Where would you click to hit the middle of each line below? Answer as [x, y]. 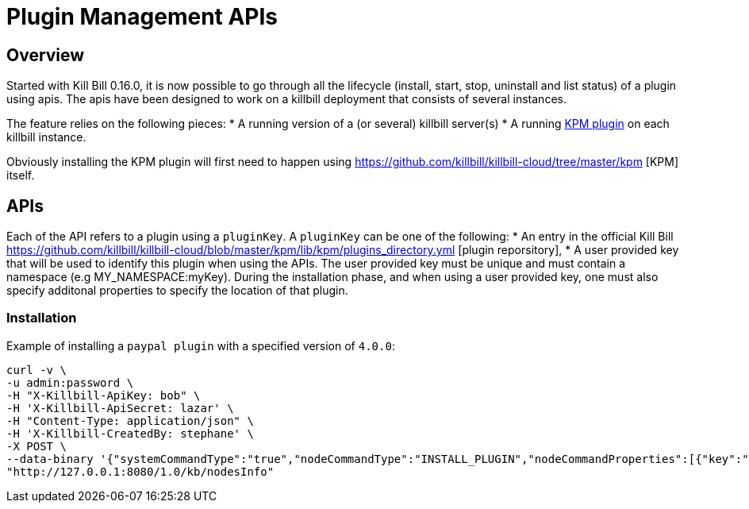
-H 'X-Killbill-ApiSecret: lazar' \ [120, 408]
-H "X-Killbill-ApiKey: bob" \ [104, 395]
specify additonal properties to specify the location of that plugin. [177, 291]
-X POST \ [36, 446]
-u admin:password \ [70, 382]
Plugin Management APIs [142, 17]
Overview [46, 55]
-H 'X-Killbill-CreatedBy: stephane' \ [130, 433]
